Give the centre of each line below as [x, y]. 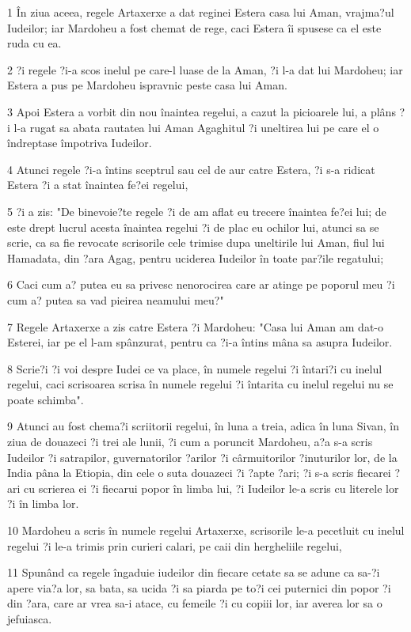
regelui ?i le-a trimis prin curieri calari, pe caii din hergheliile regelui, [175, 545]
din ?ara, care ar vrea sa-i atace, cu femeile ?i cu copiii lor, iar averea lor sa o [195, 603]
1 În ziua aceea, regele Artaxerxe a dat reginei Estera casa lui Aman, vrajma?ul [201, 12]
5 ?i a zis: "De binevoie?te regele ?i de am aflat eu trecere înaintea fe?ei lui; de [197, 211]
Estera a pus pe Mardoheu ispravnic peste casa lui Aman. [147, 85]
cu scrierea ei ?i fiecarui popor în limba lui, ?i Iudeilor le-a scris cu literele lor [211, 488]
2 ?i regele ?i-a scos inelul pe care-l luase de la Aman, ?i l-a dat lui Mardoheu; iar [205, 69]
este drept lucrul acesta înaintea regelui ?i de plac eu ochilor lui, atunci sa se [193, 227]
